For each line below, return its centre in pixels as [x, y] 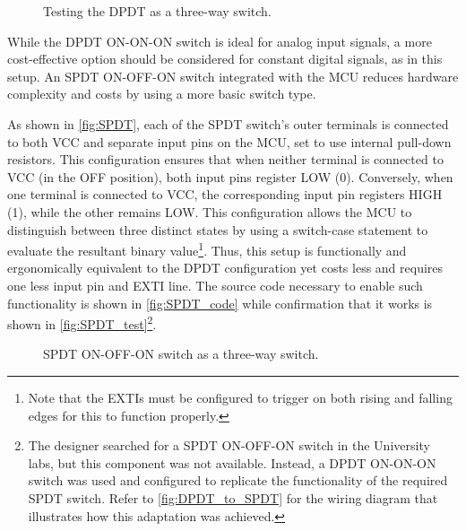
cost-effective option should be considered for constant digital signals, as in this [225, 59]
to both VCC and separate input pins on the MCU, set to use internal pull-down [229, 141]
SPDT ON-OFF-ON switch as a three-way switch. [181, 354]
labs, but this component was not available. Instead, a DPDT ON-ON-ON [232, 462]
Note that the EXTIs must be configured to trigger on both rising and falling [240, 397]
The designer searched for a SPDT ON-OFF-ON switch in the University [229, 445]
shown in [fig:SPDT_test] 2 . [82, 322]
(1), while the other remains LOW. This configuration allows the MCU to [210, 211]
